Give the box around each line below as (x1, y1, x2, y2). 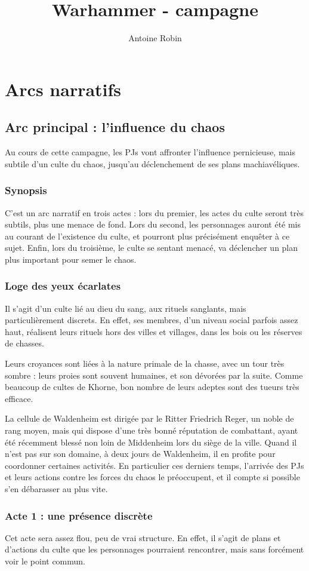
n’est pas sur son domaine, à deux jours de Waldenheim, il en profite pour (5, 447, 276, 460)
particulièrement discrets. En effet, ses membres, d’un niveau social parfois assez (5, 314, 298, 326)
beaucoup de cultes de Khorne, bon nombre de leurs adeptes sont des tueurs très (5, 380, 299, 393)
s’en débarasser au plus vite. (5, 483, 108, 495)
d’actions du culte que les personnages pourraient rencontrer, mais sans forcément (5, 543, 304, 555)
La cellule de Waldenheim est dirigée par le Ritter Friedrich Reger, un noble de (5, 412, 294, 425)
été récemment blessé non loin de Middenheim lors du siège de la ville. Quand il (5, 435, 297, 448)
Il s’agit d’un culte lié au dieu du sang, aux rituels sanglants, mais (5, 302, 246, 314)
